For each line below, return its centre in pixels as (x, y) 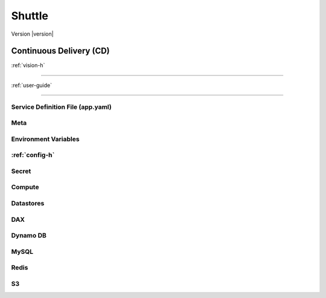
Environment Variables (45, 139)
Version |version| (32, 34)
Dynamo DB (29, 236)
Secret (21, 171)
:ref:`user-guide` (32, 85)
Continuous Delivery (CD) (60, 51)
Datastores (28, 203)
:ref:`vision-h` (28, 65)
